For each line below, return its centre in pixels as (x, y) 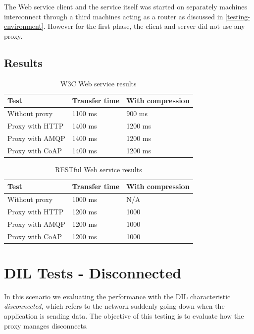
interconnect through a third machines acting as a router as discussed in (114, 16)
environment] (24, 26)
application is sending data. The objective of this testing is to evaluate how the (124, 316)
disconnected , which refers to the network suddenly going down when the (114, 306)
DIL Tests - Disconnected (93, 272)
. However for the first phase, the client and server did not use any (144, 26)
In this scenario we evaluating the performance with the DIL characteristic (117, 296)
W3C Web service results (99, 83)
